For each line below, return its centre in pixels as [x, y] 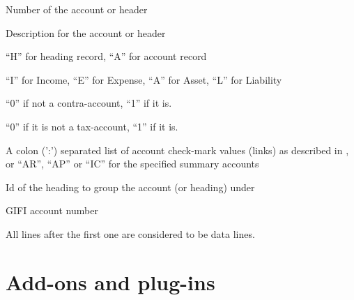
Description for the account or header [86, 32]
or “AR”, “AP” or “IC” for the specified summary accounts [132, 164]
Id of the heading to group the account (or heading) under [130, 187]
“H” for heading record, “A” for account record [106, 56]
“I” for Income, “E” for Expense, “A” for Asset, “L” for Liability [144, 79]
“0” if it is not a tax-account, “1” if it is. [92, 126]
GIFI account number [52, 210]
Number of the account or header [77, 9]
